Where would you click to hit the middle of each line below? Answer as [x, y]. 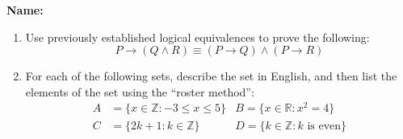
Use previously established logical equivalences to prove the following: [197, 37]
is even [324, 126]
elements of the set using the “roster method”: [140, 91]
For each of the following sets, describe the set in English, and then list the [211, 76]
